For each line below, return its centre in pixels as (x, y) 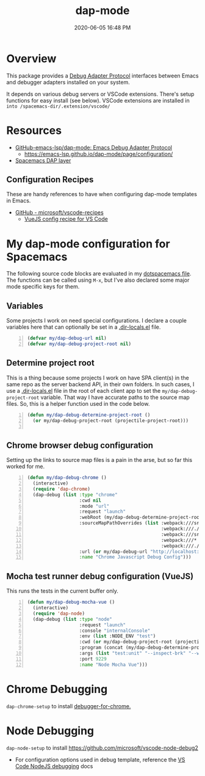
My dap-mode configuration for (88, 243)
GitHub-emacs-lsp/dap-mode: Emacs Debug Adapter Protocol (94, 147)
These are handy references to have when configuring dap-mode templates (102, 194)
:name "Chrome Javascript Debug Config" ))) (135, 557)
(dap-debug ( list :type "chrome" (75, 495)
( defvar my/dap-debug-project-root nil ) (79, 344)
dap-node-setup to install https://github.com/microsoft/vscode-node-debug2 (102, 748)
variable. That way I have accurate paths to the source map (115, 397)
